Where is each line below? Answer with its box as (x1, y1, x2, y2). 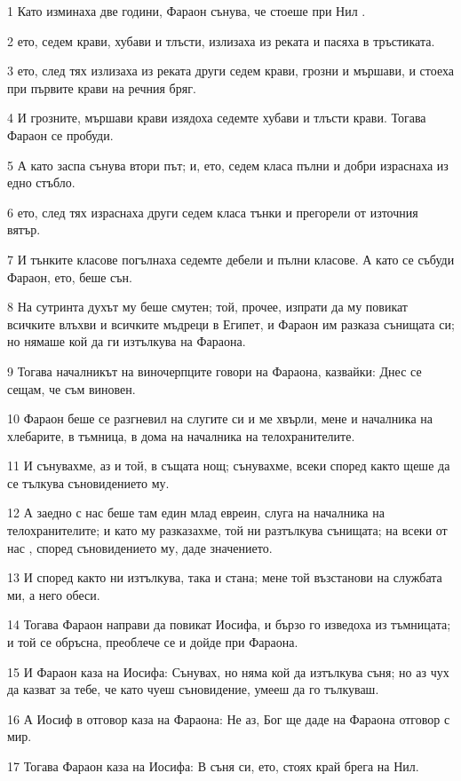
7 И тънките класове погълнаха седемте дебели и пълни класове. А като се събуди (7, 249, 455, 268)
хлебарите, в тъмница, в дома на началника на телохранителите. (7, 426, 355, 445)
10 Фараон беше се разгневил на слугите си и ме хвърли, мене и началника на (7, 409, 433, 428)
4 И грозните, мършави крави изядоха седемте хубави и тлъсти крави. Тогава (7, 108, 426, 127)
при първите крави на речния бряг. (7, 78, 196, 97)
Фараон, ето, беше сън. (7, 267, 132, 286)
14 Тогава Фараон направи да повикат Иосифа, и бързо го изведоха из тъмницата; (7, 615, 451, 634)
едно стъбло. (7, 173, 76, 192)
